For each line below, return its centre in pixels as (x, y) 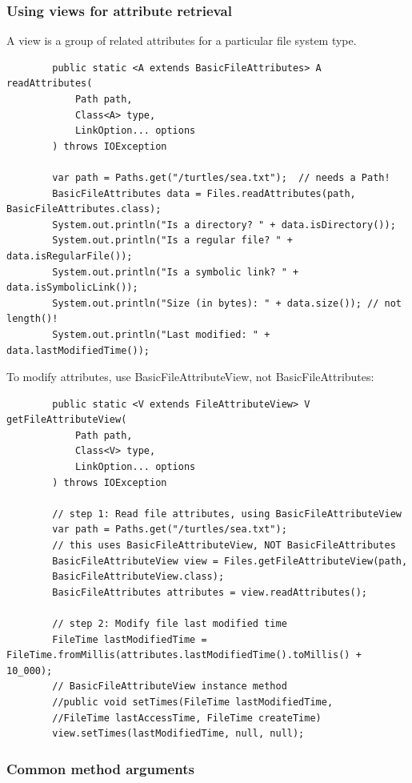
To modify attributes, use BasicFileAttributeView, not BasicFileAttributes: (190, 377)
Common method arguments (100, 768)
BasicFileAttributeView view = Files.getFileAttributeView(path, (230, 561)
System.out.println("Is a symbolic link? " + (176, 272)
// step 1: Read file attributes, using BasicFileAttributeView (227, 514)
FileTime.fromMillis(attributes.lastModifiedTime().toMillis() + (184, 655)
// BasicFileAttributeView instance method (170, 687)
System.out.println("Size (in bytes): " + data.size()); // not (227, 303)
